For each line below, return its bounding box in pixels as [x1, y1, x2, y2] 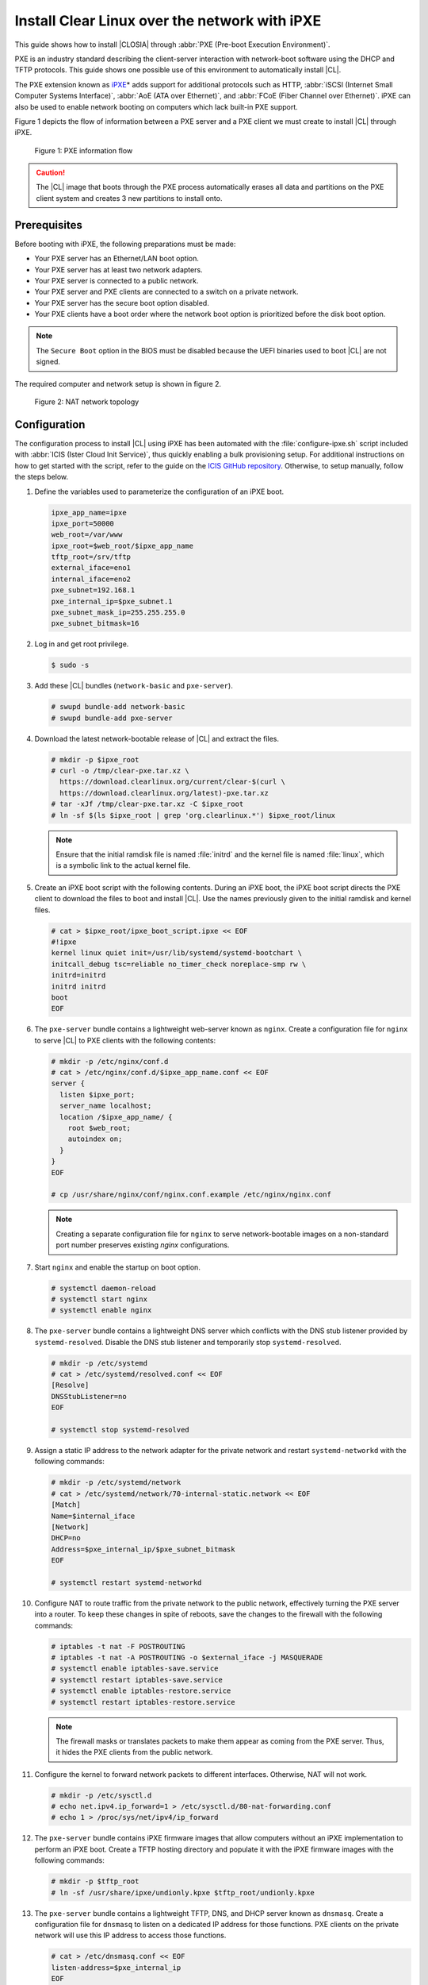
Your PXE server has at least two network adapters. [34, 264, 203, 274]
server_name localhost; [59, 1101, 152, 1111]
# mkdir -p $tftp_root [51, 1877, 139, 1886]
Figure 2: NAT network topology [34, 397, 139, 407]
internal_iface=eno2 [51, 574, 131, 584]
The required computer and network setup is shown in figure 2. [14, 379, 222, 388]
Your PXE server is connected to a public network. [34, 276, 199, 285]
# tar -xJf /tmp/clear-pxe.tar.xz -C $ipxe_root [51, 800, 244, 809]
